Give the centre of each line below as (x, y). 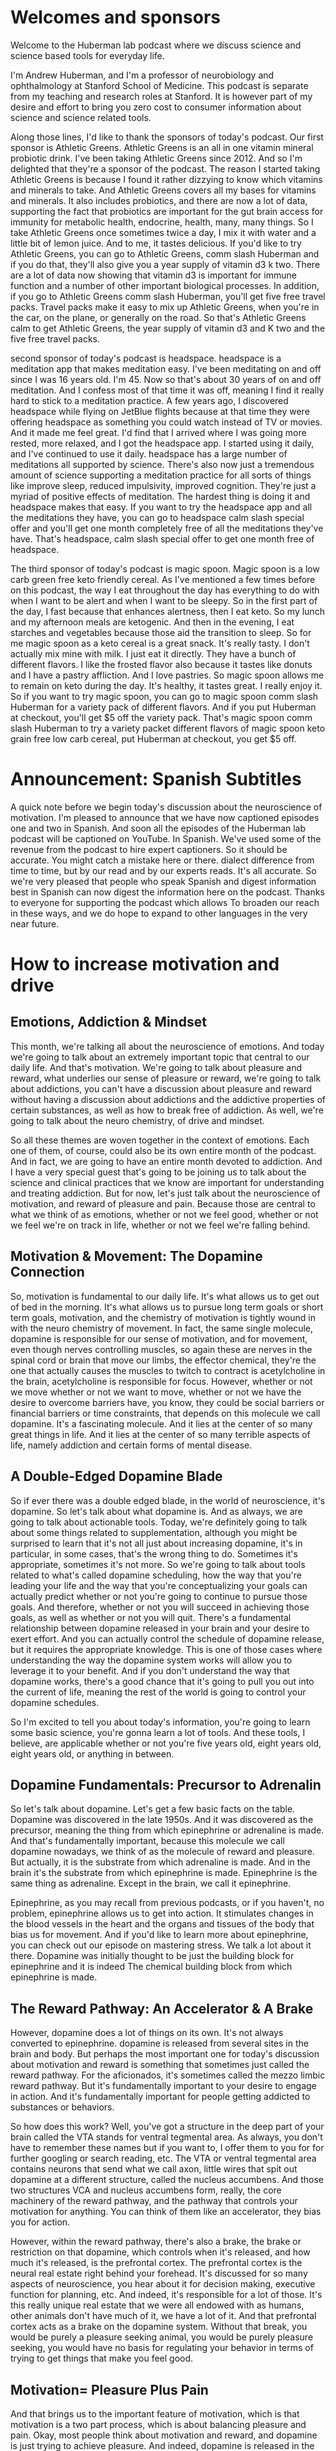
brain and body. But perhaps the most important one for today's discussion (165, 2054)
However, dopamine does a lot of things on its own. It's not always (147, 2033)
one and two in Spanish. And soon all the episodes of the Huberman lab (158, 828)
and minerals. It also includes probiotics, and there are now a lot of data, (159, 200)
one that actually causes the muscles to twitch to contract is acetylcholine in (168, 1370)
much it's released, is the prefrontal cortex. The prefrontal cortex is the (156, 2263)
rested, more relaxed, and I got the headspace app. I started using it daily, (162, 443)
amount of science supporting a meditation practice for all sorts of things (161, 475)
